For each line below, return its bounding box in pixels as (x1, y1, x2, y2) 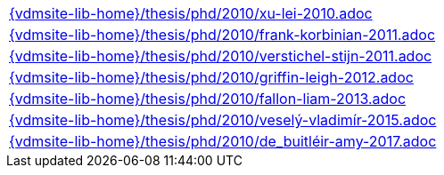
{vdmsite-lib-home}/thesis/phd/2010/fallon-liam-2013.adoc (9, 90, 407, 107)
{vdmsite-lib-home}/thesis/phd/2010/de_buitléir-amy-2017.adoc (9, 132, 437, 150)
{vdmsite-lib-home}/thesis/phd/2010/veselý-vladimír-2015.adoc (9, 111, 437, 129)
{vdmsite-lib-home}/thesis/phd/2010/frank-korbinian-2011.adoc (9, 26, 436, 44)
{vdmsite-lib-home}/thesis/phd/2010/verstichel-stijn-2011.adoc (9, 47, 432, 65)
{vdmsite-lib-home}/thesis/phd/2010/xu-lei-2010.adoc (9, 4, 373, 22)
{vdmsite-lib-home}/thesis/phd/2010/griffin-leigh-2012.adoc (9, 68, 414, 86)
